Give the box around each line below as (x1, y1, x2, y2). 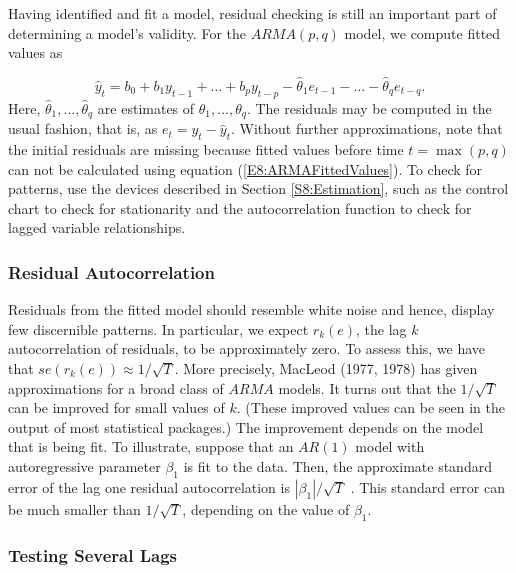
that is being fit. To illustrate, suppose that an (8, 436, 294, 457)
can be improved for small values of (8, 397, 225, 418)
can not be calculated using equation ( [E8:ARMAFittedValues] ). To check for (8, 158, 483, 179)
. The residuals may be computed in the (246, 97, 492, 118)
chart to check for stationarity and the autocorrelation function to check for (8, 197, 472, 218)
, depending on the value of (182, 498, 350, 519)
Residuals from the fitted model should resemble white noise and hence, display (8, 299, 495, 320)
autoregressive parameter (8, 455, 161, 476)
